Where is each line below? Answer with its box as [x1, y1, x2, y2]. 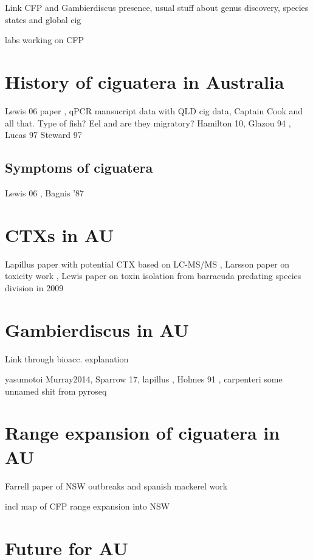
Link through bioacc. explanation [5, 352, 129, 365]
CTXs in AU [5, 222, 114, 247]
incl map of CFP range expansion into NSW [5, 500, 170, 513]
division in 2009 [5, 281, 64, 294]
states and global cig [5, 13, 81, 26]
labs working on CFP [5, 33, 84, 46]
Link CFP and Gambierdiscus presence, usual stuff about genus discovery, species [5, 1, 309, 13]
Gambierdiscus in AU [5, 317, 189, 342]
